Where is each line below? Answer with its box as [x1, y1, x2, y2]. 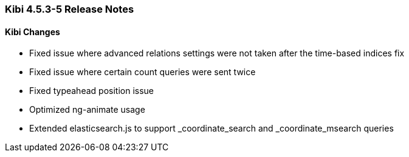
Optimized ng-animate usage [29, 104, 145, 115]
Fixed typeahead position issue [29, 85, 154, 96]
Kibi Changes [5, 26, 60, 37]
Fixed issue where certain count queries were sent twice [29, 67, 256, 78]
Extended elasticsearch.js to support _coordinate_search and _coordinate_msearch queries [29, 123, 394, 134]
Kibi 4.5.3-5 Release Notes [5, 3, 134, 15]
